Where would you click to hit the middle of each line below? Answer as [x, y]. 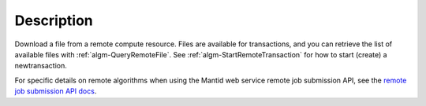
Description [54, 20]
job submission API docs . [56, 91]
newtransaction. [41, 66]
